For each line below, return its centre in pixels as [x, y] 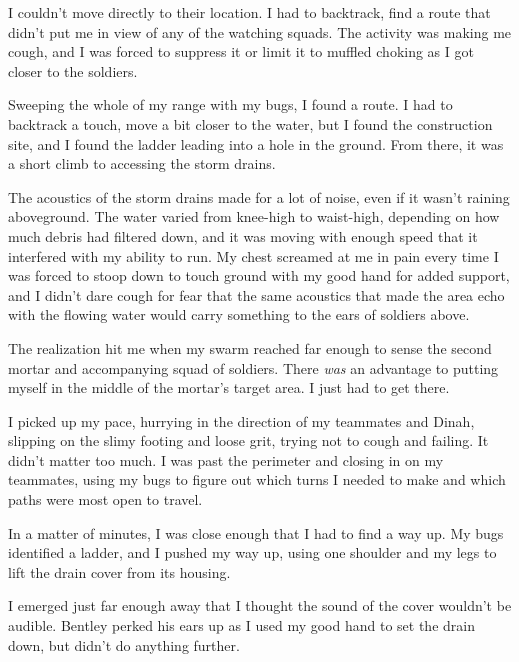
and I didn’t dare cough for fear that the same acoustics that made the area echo [256, 294]
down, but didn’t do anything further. [124, 644]
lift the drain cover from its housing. [119, 571]
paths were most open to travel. [105, 499]
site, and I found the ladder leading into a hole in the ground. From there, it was [256, 143]
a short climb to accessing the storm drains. [142, 163]
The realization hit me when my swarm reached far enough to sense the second [250, 347]
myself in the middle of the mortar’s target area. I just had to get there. [229, 387]
